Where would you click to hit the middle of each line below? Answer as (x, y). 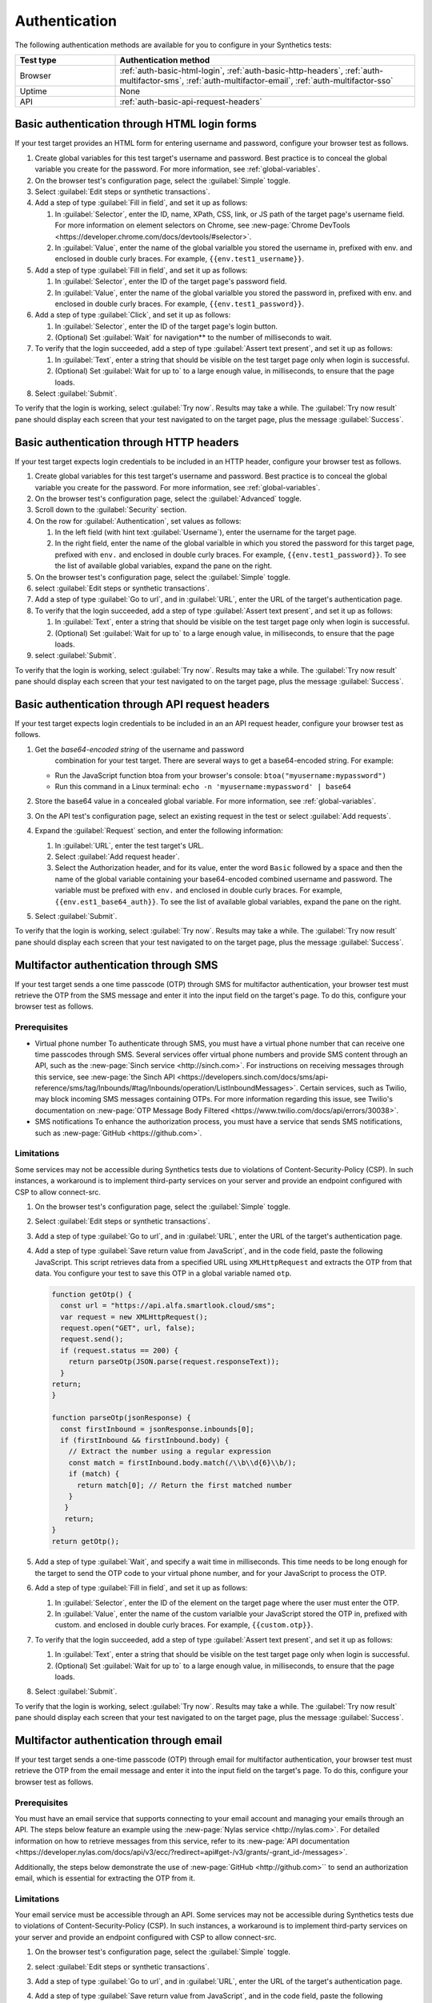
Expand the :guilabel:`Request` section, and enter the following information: (159, 831)
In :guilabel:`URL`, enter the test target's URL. (129, 845)
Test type (38, 60)
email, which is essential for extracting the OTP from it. (105, 1878)
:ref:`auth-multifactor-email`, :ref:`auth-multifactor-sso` (290, 80)
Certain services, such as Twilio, (353, 1088)
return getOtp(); (86, 1541)
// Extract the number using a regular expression (170, 1451)
